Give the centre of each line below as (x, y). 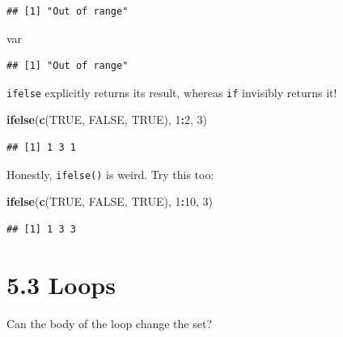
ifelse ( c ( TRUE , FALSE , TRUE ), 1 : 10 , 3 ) (110, 201)
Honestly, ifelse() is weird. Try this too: (110, 174)
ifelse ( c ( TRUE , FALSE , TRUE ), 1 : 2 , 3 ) (107, 119)
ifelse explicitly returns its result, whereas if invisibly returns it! (172, 92)
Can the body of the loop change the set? (110, 323)
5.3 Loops (61, 284)
